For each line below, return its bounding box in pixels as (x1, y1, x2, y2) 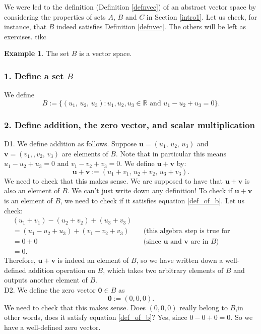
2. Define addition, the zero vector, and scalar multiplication (4, 118, 255, 131)
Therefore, (4, 255, 36, 265)
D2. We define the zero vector (4, 285, 96, 295)
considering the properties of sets (4, 11, 106, 22)
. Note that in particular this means (115, 148, 227, 158)
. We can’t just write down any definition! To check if (67, 185, 232, 196)
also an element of (4, 185, 60, 196)
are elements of (61, 148, 108, 158)
